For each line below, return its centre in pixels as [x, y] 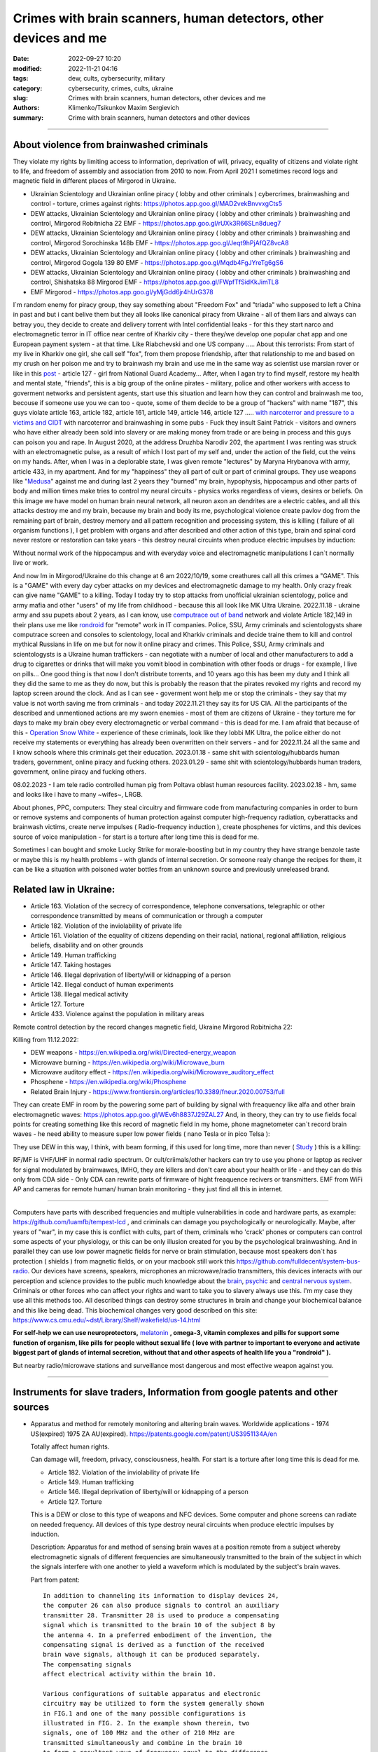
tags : [21, 78]
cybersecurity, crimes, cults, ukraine [121, 88]
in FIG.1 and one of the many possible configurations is [145, 1713]
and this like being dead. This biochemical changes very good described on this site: [135, 1310]
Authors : [26, 108]
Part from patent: [55, 1580]
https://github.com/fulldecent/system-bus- [298, 1261]
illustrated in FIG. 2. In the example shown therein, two [146, 1723]
